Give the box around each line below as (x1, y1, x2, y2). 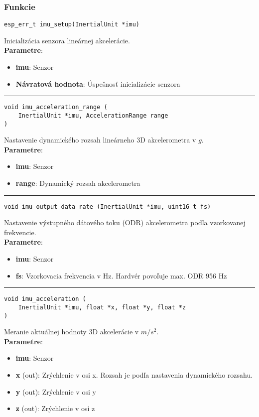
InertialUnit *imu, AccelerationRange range (18, 112, 168, 119)
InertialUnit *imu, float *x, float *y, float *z (18, 303, 186, 311)
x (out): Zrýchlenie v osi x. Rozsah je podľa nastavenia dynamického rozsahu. (15, 369, 253, 380)
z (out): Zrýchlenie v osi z (15, 403, 95, 414)
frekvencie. (4, 227, 36, 237)
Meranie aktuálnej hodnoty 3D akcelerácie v (4, 326, 139, 337)
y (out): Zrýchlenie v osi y (15, 386, 96, 397)
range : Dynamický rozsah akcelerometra (15, 178, 140, 188)
